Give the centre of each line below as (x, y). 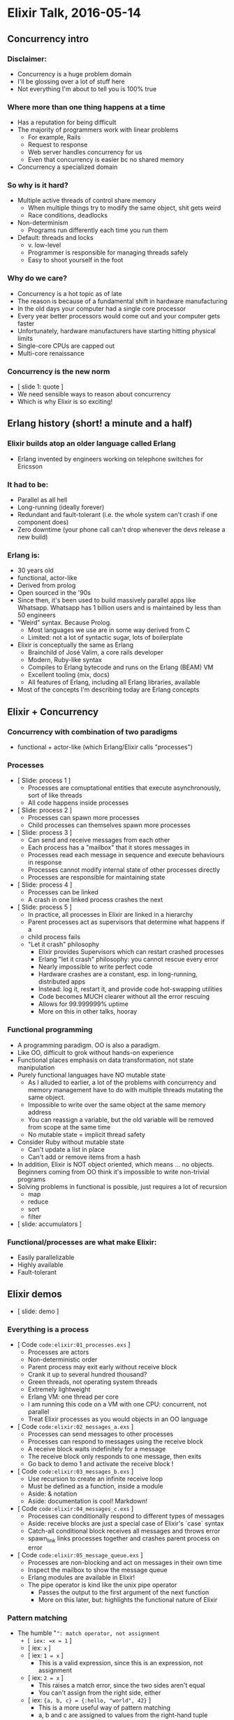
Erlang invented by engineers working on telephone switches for (110, 459)
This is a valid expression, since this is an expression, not (120, 1663)
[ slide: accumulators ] (50, 1224)
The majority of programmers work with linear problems (98, 130)
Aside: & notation (52, 1494)
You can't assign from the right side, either (100, 1693)
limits (25, 338)
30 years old (35, 570)
